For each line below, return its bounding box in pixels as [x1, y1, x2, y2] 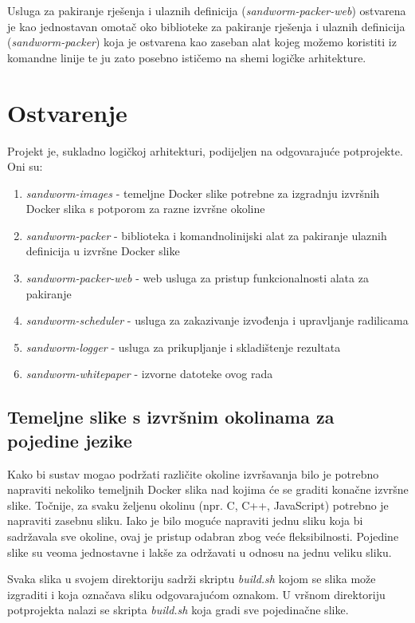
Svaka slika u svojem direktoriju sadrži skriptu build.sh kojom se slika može [7, 570, 376, 587]
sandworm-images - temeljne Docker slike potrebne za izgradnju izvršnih [25, 184, 380, 201]
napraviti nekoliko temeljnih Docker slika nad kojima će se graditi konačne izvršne [7, 481, 409, 498]
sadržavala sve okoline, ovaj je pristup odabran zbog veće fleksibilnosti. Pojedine [7, 528, 399, 544]
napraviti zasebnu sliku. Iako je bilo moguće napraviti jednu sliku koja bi [7, 512, 363, 529]
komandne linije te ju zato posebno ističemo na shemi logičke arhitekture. [7, 49, 366, 65]
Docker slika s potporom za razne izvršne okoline [25, 200, 265, 217]
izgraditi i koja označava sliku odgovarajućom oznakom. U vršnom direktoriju [7, 586, 386, 602]
